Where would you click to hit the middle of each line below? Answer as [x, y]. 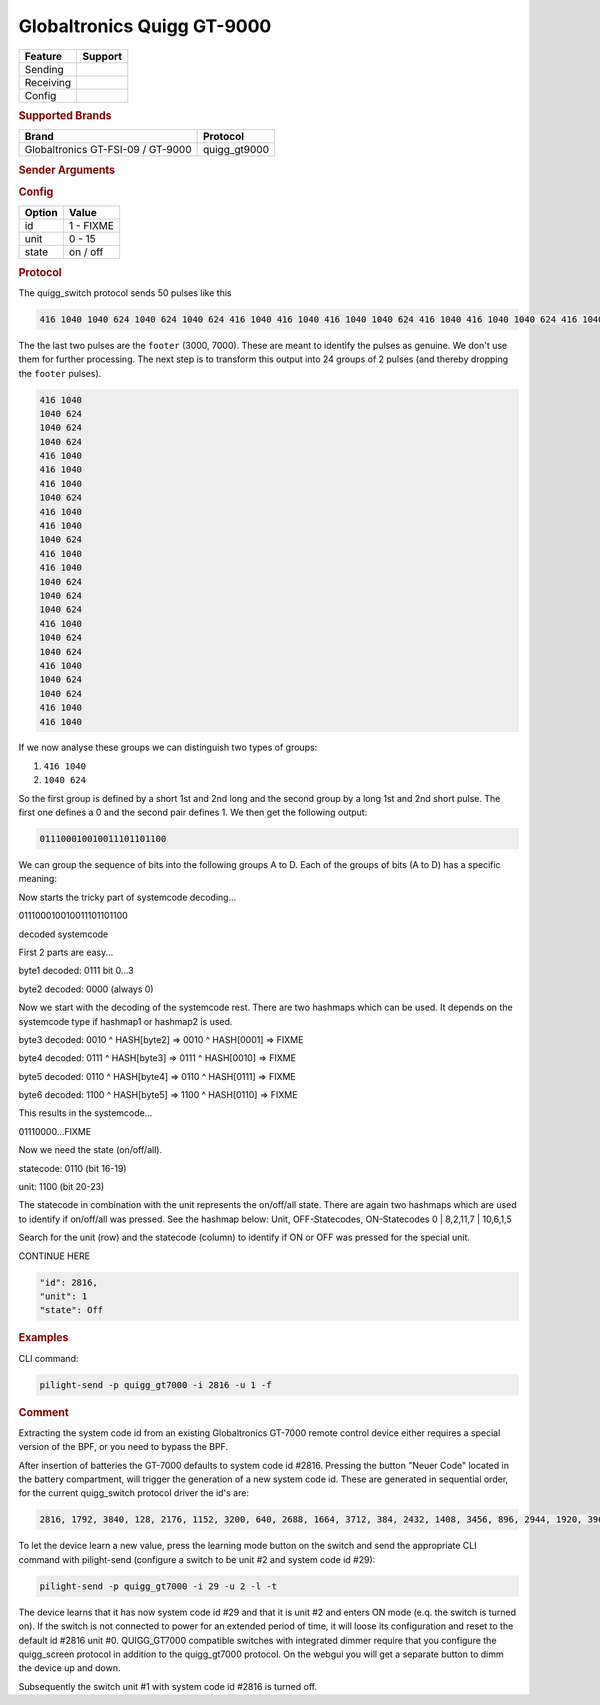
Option [41, 213]
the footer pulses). [60, 373]
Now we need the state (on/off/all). [90, 1150]
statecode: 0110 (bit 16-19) [72, 1168]
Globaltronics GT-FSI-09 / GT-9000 [108, 150]
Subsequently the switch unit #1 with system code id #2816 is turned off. [168, 1686]
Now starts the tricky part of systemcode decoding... [127, 897]
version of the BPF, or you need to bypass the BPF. [123, 1447]
